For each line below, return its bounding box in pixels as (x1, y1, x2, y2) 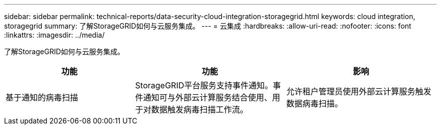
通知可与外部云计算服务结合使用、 (143, 92, 272, 102)
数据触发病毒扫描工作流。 (151, 104, 248, 114)
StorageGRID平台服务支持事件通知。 (135, 80, 273, 90)
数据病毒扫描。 (286, 98, 343, 108)
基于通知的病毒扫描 (6, 92, 79, 102)
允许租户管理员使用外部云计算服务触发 (286, 86, 431, 96)
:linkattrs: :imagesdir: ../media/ (4, 31, 105, 39)
